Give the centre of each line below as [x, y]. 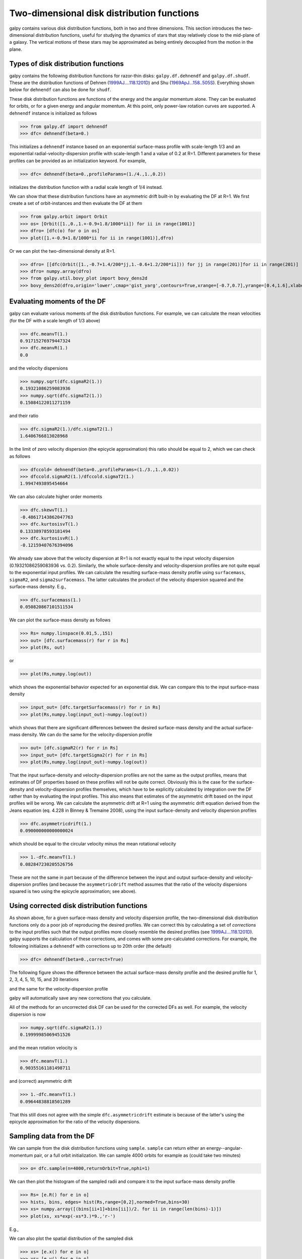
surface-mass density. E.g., [38, 586]
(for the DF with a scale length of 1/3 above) [55, 320]
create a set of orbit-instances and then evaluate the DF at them [76, 203]
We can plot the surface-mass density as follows [60, 620]
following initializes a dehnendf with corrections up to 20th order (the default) [90, 946]
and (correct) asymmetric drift [41, 1081]
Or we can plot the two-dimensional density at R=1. [62, 251]
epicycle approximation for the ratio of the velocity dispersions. [75, 1122]
